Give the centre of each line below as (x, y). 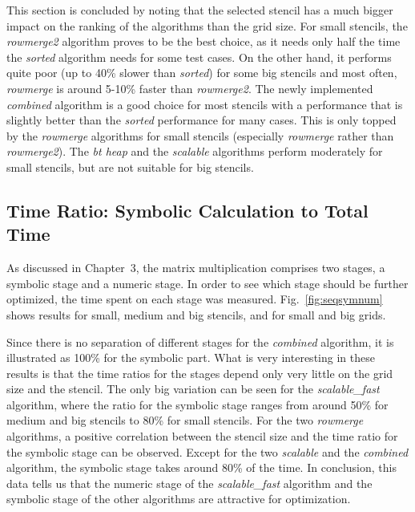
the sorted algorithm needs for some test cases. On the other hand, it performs (199, 57)
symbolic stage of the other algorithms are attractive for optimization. (179, 499)
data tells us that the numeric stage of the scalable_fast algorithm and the (189, 483)
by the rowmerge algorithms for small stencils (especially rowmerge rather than (200, 135)
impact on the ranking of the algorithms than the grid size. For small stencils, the (207, 25)
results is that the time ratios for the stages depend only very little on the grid (200, 373)
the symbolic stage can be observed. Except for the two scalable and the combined (207, 451)
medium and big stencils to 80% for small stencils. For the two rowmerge (185, 420)
